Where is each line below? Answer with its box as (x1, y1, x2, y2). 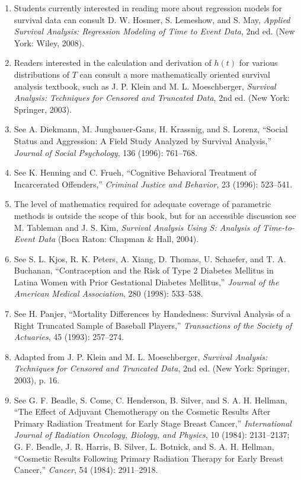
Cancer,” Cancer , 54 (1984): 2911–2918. (14, 463, 158, 476)
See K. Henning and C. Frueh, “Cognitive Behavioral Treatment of (14, 166, 257, 179)
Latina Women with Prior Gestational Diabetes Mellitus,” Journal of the (14, 275, 279, 288)
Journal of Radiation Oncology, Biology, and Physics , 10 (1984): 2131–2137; (14, 428, 290, 441)
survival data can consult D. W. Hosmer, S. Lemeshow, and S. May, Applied (14, 13, 290, 26)
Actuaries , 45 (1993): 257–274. (14, 330, 124, 343)
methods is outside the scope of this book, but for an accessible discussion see (14, 209, 296, 221)
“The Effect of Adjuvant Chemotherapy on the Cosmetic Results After (14, 405, 271, 418)
